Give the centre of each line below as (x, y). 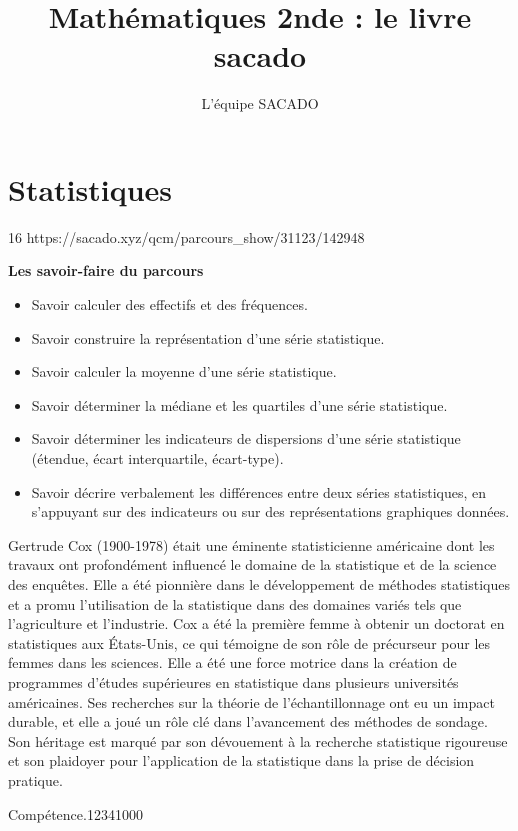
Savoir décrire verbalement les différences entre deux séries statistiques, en (258, 491)
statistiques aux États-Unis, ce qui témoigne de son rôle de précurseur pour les (249, 642)
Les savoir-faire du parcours (106, 270)
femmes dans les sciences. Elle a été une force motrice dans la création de (232, 662)
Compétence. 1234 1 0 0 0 (75, 813)
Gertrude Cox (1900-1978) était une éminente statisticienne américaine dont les (251, 544)
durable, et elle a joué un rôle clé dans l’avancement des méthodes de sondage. (248, 721)
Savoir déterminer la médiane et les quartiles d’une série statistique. (239, 404)
